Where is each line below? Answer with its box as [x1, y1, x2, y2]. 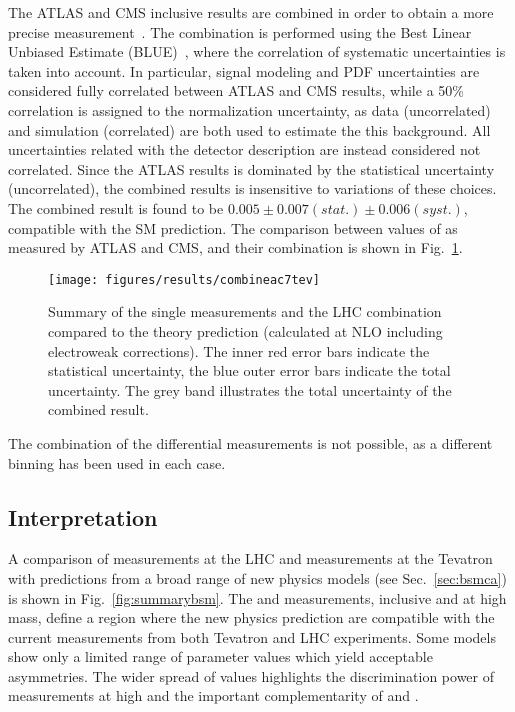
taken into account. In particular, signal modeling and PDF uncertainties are [8, 60, 480, 81]
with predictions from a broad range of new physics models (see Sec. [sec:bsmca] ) [8, 567, 507, 588]
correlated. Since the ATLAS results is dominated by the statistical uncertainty [8, 158, 495, 179]
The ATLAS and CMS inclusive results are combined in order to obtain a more [8, 2, 494, 22]
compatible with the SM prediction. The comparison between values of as [8, 217, 458, 238]
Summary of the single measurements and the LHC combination [48, 301, 442, 322]
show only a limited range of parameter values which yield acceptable [8, 646, 433, 667]
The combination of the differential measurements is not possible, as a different [8, 432, 493, 453]
